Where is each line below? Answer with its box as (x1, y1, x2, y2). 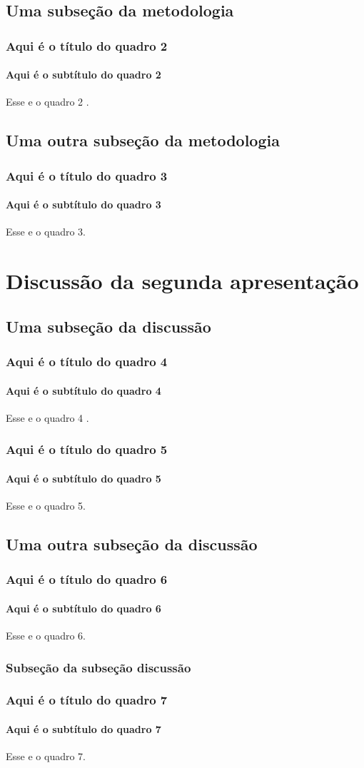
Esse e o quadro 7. (6, 749, 86, 764)
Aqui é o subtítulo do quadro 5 (6, 470, 161, 485)
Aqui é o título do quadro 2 (6, 36, 168, 54)
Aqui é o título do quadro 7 (6, 691, 168, 709)
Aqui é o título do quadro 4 (6, 353, 168, 370)
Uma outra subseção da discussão (6, 533, 258, 555)
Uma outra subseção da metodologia (6, 129, 280, 151)
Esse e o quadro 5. (6, 498, 86, 513)
